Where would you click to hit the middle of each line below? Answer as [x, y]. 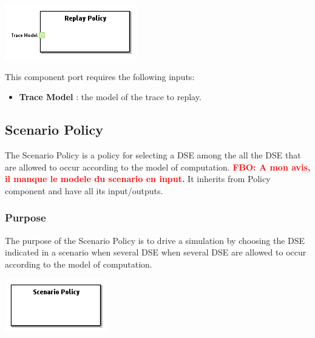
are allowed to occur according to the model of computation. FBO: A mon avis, [158, 167]
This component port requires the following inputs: [100, 76]
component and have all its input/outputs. [84, 190]
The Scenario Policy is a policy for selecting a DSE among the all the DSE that [153, 154]
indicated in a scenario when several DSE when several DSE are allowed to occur [156, 252]
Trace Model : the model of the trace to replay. [110, 97]
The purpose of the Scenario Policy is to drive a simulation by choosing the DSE [155, 240]
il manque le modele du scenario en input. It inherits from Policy [138, 179]
